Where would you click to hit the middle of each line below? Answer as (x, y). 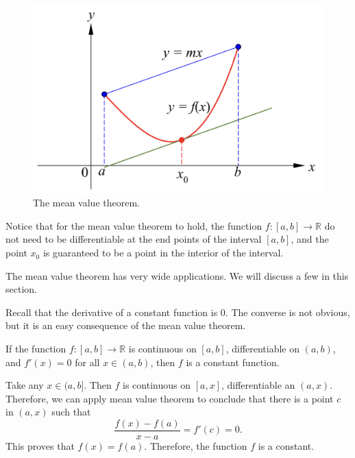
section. (21, 289)
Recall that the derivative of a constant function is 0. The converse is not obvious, (178, 312)
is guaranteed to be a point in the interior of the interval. (163, 253)
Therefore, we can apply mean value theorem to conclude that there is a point (170, 398)
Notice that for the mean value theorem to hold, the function (134, 225)
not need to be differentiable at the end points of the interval (134, 239)
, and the (310, 239)
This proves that (40, 446)
